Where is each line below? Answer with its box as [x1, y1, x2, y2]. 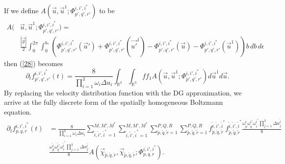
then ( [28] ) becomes [4, 58, 63, 69]
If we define [4, 5, 39, 15]
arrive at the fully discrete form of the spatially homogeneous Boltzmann [4, 97, 223, 107]
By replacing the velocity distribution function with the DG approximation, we [4, 87, 242, 97]
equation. [4, 106, 32, 117]
